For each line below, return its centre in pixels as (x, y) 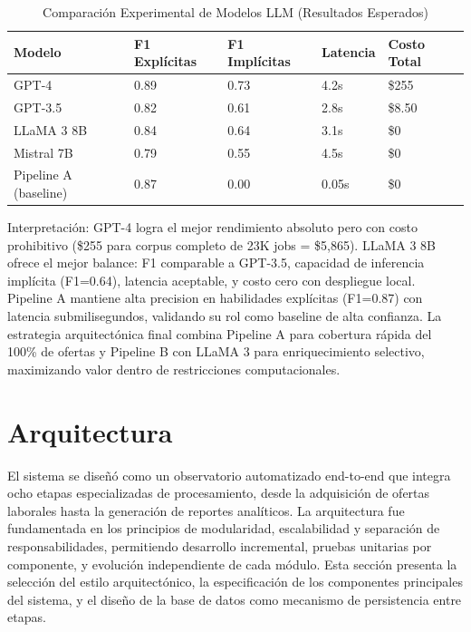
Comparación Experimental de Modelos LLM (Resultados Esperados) (235, 12)
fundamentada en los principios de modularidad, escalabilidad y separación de (224, 528)
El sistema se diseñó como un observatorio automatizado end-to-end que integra (229, 475)
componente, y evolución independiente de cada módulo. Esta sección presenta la (232, 564)
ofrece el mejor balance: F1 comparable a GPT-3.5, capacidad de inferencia (216, 263)
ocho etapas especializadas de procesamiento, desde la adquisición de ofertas (219, 493)
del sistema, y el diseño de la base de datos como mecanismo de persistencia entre (235, 599)
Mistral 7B (43, 152)
